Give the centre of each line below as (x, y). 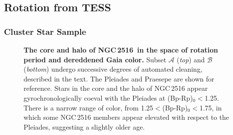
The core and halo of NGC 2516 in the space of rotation (121, 50)
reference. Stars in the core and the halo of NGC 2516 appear (116, 88)
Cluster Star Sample (45, 31)
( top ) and (191, 59)
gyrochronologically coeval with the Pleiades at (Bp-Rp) (108, 97)
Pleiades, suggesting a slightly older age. (84, 126)
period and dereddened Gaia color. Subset (95, 59)
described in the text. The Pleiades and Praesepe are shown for (119, 78)
